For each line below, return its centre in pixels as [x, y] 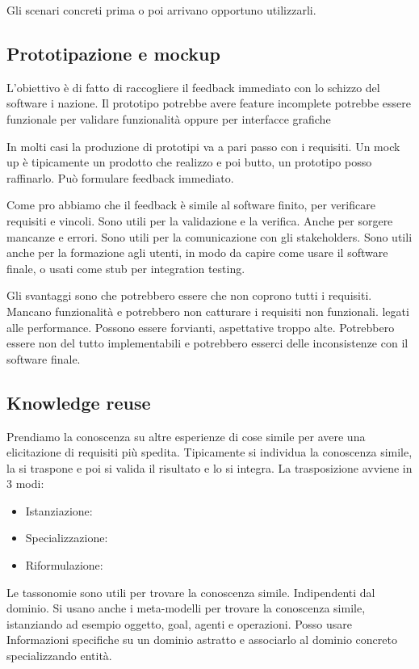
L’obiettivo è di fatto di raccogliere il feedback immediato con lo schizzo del [193, 87]
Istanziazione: [59, 510]
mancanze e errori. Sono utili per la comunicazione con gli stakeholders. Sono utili [209, 236]
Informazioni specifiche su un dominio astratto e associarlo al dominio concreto [202, 640]
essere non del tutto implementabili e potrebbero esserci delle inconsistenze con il [207, 343]
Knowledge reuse [79, 402]
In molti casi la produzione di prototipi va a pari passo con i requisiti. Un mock [203, 146]
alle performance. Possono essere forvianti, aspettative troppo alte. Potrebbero [201, 327]
